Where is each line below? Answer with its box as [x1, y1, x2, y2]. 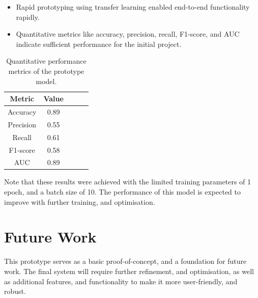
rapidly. [16, 11, 40, 22]
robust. [4, 286, 26, 296]
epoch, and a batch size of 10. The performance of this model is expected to [4, 186, 241, 197]
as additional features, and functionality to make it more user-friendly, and [4, 276, 238, 286]
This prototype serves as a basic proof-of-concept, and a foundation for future [4, 256, 247, 266]
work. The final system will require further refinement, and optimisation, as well [4, 265, 254, 276]
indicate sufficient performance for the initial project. [16, 38, 182, 49]
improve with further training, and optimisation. [4, 196, 155, 207]
